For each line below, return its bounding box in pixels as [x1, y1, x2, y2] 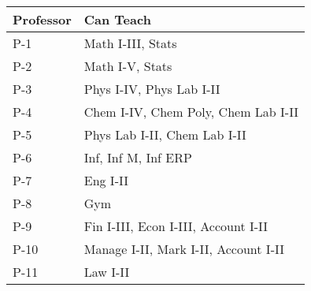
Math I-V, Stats [83, 57, 172, 75]
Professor [13, 10, 72, 28]
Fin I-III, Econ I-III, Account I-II [83, 217, 268, 235]
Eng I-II [83, 171, 128, 189]
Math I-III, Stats [83, 34, 177, 52]
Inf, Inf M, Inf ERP [83, 148, 192, 166]
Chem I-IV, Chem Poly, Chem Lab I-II [83, 103, 299, 121]
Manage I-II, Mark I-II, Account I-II [83, 240, 284, 258]
